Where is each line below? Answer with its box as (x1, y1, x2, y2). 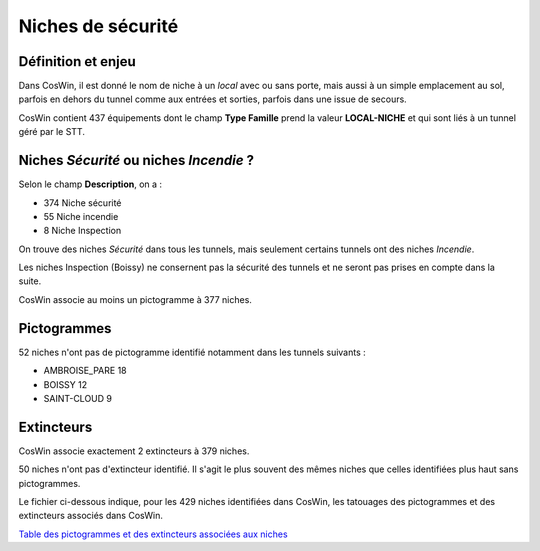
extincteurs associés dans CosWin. (18, 510, 164, 522)
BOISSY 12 (43, 378, 88, 390)
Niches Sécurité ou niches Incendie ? (18, 152, 255, 169)
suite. (18, 275, 42, 287)
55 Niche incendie (43, 210, 119, 222)
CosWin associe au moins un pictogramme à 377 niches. (18, 293, 252, 305)
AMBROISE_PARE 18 (43, 365, 127, 377)
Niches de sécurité (18, 15, 179, 37)
